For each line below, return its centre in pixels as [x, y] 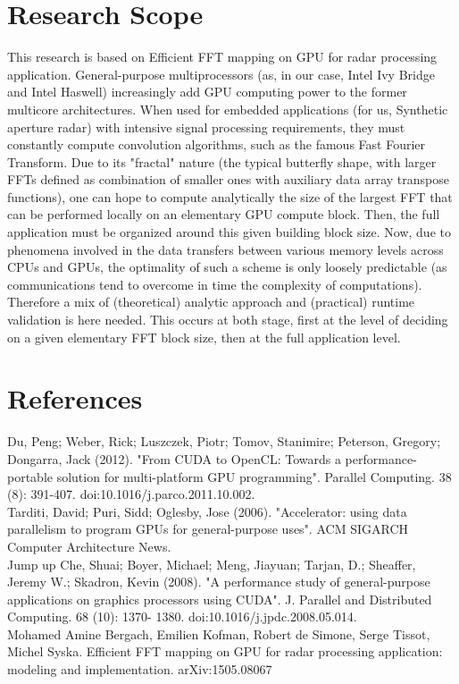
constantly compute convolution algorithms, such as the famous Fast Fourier [217, 144]
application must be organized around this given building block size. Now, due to [229, 232]
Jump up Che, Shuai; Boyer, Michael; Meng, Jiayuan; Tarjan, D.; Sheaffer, [212, 564]
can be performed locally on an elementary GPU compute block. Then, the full [224, 214]
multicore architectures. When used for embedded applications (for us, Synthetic [228, 109]
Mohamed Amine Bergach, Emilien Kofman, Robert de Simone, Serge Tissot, [219, 633]
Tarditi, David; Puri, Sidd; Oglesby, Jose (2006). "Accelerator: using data [207, 511]
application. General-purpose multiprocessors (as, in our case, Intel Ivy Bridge [221, 74]
